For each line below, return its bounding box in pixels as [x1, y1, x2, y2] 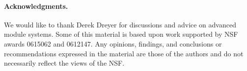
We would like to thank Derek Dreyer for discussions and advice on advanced [4, 19, 236, 29]
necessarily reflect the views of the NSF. [4, 58, 125, 68]
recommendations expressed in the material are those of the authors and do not [4, 48, 244, 58]
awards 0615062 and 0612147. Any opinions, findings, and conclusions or [4, 38, 222, 48]
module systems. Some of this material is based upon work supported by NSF [4, 29, 238, 39]
